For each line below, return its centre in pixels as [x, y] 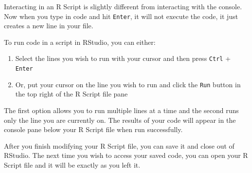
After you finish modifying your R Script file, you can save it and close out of [119, 145]
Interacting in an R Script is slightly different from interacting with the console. [123, 6]
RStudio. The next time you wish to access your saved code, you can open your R [126, 155]
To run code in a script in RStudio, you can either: [80, 42]
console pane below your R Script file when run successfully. [93, 129]
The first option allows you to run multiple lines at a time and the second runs [121, 110]
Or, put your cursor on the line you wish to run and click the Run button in [128, 84]
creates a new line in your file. [49, 26]
